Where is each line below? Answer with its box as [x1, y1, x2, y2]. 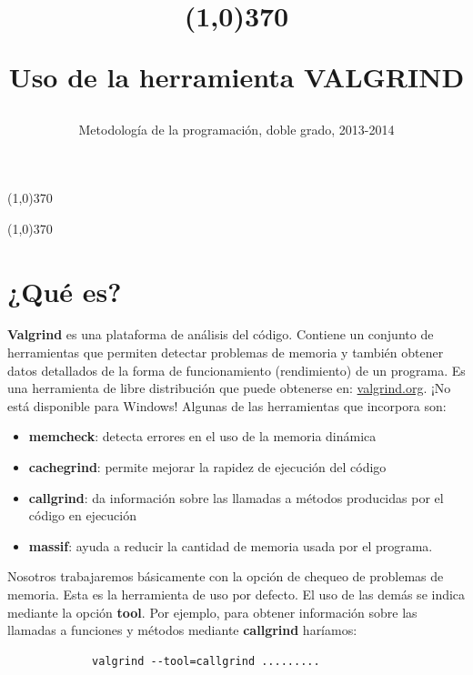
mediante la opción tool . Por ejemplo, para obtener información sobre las [7, 602, 418, 621]
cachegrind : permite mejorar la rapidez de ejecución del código [28, 458, 387, 477]
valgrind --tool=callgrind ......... [92, 654, 320, 668]
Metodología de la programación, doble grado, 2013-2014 [78, 119, 395, 138]
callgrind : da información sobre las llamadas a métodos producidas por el [28, 488, 444, 507]
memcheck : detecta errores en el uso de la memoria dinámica [28, 427, 377, 446]
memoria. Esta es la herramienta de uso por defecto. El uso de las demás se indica [7, 585, 466, 603]
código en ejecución [28, 506, 137, 525]
